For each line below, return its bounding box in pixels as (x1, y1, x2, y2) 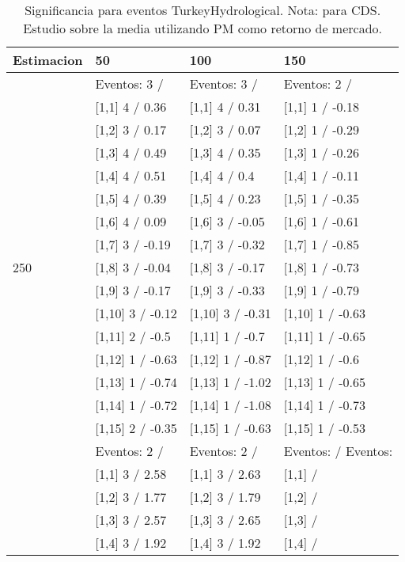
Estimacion (13, 51, 83, 69)
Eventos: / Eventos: (283, 442, 393, 460)
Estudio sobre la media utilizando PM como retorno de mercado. (23, 19, 383, 37)
